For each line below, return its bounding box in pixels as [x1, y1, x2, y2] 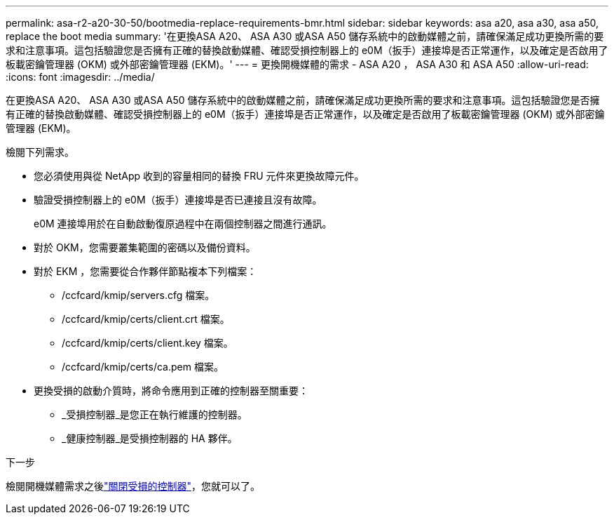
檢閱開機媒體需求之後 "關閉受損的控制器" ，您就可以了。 [6, 480, 261, 492]
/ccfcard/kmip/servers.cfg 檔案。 [62, 289, 215, 301]
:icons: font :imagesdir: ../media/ [6, 71, 155, 83]
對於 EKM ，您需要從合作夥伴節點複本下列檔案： [34, 265, 257, 277]
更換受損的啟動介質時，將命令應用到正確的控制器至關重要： [34, 385, 308, 396]
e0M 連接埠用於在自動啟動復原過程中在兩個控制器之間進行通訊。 [34, 218, 332, 229]
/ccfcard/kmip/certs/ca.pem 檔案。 [62, 361, 224, 373]
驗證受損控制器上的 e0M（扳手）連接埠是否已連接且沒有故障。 [34, 194, 322, 206]
